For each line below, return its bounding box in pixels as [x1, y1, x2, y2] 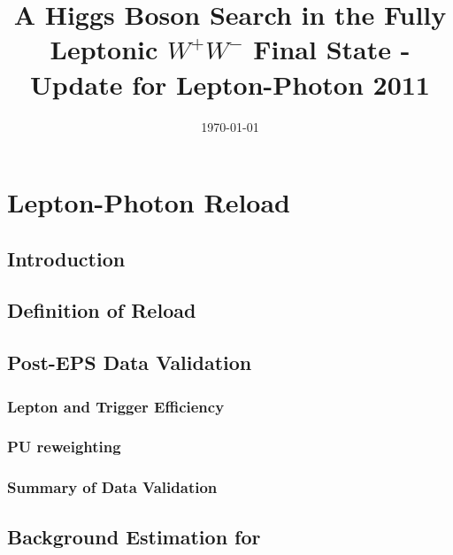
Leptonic [50, 31, 158, 67]
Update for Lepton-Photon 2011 [30, 66, 430, 102]
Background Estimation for [7, 522, 261, 550]
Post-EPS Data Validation [7, 349, 252, 376]
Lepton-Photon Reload [7, 184, 290, 220]
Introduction [7, 244, 126, 272]
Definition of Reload [7, 297, 196, 324]
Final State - [253, 31, 411, 67]
